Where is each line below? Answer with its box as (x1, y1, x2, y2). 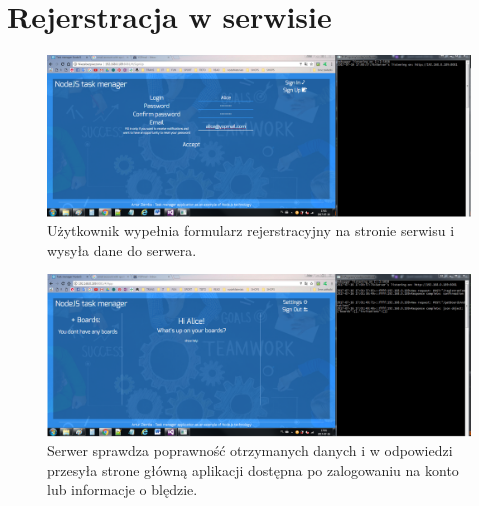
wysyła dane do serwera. (47, 239, 197, 260)
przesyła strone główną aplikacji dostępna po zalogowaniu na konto (47, 459, 459, 480)
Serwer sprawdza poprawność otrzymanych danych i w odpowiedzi (47, 440, 453, 461)
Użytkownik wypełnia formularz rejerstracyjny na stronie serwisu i (47, 220, 455, 241)
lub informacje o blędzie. (47, 479, 198, 500)
